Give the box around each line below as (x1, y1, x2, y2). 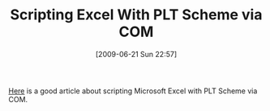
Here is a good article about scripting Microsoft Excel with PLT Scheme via (8, 86, 258, 96)
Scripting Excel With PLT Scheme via (10, 6, 263, 24)
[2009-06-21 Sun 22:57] (96, 49, 177, 59)
